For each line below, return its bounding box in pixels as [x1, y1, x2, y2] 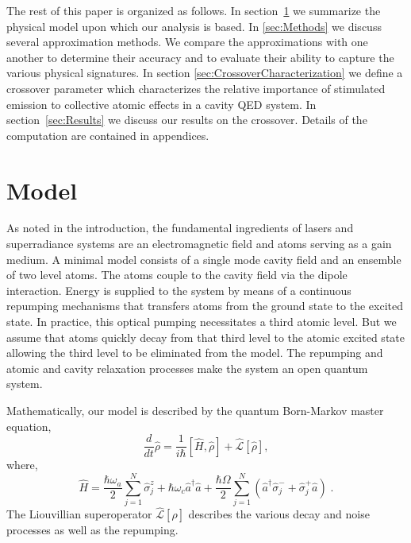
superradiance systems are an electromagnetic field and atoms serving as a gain [6, 235, 392, 252]
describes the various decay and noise [188, 506, 370, 522]
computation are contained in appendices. [6, 126, 209, 143]
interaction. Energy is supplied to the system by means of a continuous [6, 281, 351, 298]
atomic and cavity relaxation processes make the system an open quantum [6, 359, 368, 376]
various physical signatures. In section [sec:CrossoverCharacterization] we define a [6, 64, 403, 81]
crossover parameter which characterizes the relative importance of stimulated [6, 80, 386, 96]
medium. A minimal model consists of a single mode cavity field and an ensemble [6, 250, 401, 267]
